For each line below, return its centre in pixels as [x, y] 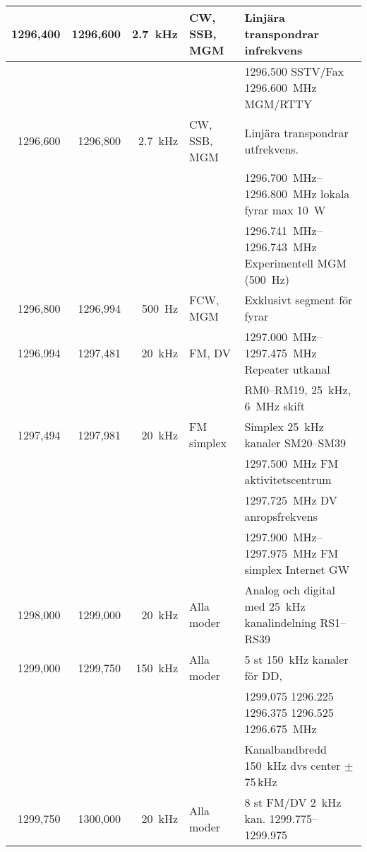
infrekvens [273, 50]
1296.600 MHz [281, 87]
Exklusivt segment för [299, 300]
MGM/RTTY [278, 104]
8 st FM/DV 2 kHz [293, 802]
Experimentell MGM [296, 263]
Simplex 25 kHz [284, 426]
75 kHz [261, 782]
